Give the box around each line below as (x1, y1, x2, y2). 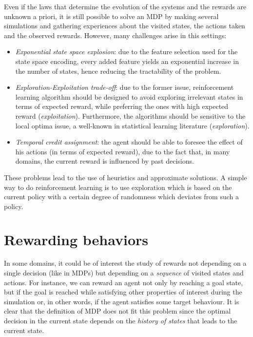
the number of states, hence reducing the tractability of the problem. (15, 65, 221, 76)
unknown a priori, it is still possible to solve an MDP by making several (4, 11, 219, 21)
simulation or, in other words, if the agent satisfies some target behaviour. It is (4, 296, 239, 306)
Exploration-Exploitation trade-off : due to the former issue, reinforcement (15, 82, 234, 92)
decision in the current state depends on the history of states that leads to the (4, 315, 237, 325)
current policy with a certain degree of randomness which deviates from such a (4, 191, 239, 202)
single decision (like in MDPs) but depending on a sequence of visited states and (4, 268, 244, 277)
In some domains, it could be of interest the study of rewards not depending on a (4, 258, 247, 268)
